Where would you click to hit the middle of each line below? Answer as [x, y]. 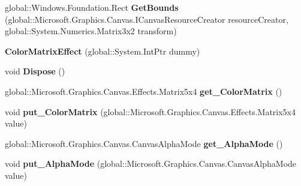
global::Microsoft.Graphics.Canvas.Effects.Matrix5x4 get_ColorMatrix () [144, 91]
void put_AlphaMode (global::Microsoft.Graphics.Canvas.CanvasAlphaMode [151, 163]
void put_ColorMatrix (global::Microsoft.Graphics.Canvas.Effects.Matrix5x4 [150, 111]
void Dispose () [35, 71]
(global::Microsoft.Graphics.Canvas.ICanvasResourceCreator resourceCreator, [147, 19]
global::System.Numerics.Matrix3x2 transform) [91, 31]
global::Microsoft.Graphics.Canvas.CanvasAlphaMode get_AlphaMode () [144, 143]
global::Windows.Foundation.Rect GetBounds [92, 7]
